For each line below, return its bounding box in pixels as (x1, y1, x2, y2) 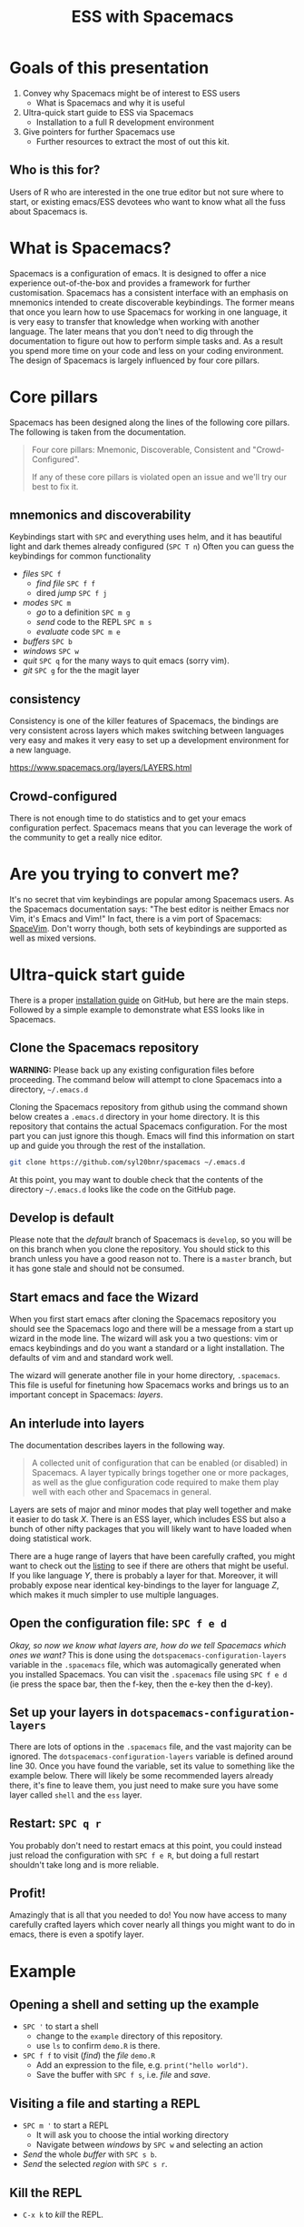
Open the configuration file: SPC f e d (9, 1616, 228, 1631)
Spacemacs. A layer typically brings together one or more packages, (31, 1467, 289, 1478)
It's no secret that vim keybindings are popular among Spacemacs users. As (9, 894, 295, 904)
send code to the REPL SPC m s (35, 617, 152, 628)
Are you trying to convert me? (9, 864, 240, 884)
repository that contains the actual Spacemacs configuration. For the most (9, 1121, 288, 1132)
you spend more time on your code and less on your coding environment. (9, 345, 284, 356)
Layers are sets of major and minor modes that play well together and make (9, 1504, 292, 1516)
